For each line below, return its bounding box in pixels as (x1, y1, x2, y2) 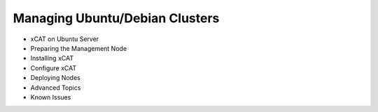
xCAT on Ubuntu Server (30, 35, 99, 43)
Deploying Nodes (30, 74, 80, 82)
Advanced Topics (30, 83, 81, 92)
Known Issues (30, 93, 71, 101)
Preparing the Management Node (30, 44, 127, 52)
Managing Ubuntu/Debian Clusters (13, 10, 220, 26)
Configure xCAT (30, 63, 77, 72)
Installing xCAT (30, 54, 73, 63)
